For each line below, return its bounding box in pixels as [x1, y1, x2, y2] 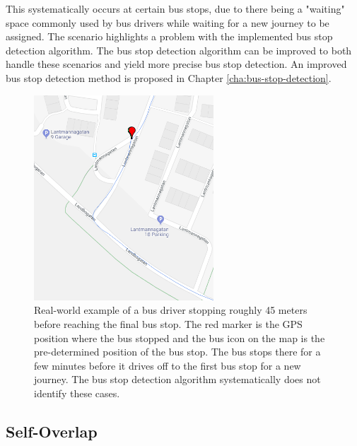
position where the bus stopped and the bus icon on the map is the [34, 330, 325, 345]
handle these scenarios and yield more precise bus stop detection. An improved [6, 57, 347, 71]
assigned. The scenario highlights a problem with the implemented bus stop [6, 29, 333, 44]
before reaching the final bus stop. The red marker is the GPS [34, 316, 303, 331]
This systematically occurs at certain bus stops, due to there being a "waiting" [6, 1, 345, 16]
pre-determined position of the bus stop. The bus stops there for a [34, 344, 321, 359]
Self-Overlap [6, 420, 98, 442]
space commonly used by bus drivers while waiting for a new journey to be [6, 15, 329, 30]
